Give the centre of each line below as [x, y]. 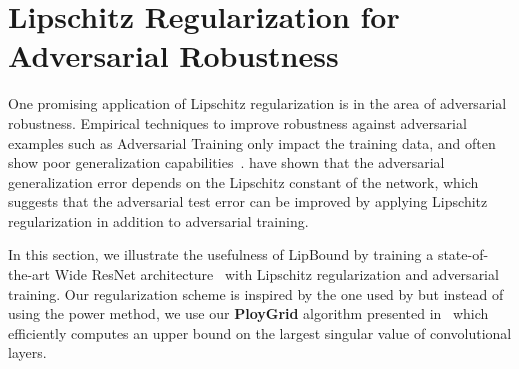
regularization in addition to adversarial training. [158, 220]
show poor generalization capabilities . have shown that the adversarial [226, 162]
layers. [27, 352]
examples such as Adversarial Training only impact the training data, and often [252, 142]
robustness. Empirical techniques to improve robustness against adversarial [237, 122]
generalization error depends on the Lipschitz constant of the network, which [243, 181]
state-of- [463, 254]
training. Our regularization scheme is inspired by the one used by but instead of [256, 293]
